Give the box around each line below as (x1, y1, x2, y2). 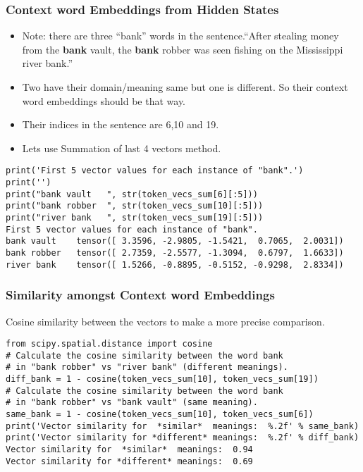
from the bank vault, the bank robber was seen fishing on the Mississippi (22, 42, 343, 56)
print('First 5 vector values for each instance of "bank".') (6, 166, 304, 176)
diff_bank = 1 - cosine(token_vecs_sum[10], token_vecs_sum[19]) (6, 374, 319, 385)
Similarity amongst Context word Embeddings (6, 286, 275, 304)
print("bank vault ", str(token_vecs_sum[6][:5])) (6, 189, 258, 199)
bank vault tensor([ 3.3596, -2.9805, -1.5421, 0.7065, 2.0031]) (6, 236, 344, 247)
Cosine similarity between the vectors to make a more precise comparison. (6, 313, 325, 328)
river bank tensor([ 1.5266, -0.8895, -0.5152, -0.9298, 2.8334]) (6, 259, 344, 270)
